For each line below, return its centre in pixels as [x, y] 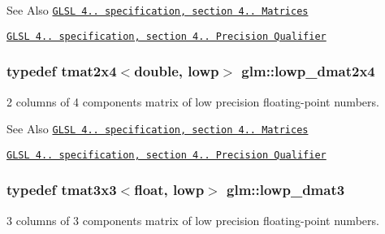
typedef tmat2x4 [62, 71]
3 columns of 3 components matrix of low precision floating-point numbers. [193, 220]
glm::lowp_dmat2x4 [308, 71]
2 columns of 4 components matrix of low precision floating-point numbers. [193, 101]
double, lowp [177, 71]
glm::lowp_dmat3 [286, 190]
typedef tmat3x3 [62, 190]
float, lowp [169, 190]
